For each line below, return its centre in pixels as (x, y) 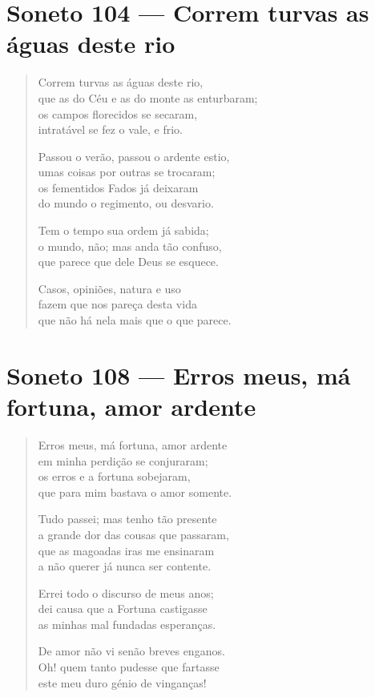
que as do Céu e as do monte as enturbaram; (148, 97)
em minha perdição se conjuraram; (123, 460)
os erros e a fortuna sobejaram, (114, 476)
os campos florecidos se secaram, (118, 113)
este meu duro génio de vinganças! (122, 682)
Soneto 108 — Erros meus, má (179, 375)
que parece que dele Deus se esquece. (128, 262)
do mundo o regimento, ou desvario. (126, 203)
